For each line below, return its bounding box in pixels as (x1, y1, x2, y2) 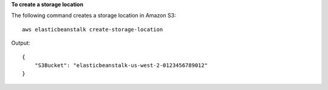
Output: (11, 39, 30, 47)
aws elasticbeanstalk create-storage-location (22, 26, 163, 33)
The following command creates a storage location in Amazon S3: (11, 12, 176, 19)
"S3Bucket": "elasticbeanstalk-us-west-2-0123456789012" (34, 62, 208, 69)
